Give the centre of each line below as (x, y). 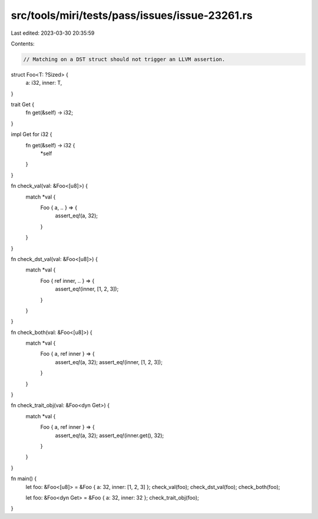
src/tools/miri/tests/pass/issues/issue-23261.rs (132, 15)
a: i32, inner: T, (44, 83)
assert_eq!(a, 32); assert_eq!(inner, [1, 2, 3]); (109, 362)
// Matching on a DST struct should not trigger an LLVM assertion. (124, 59)
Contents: (23, 44)
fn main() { (24, 479)
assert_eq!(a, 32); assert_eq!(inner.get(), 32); (110, 435)
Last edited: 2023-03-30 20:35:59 (53, 33)
